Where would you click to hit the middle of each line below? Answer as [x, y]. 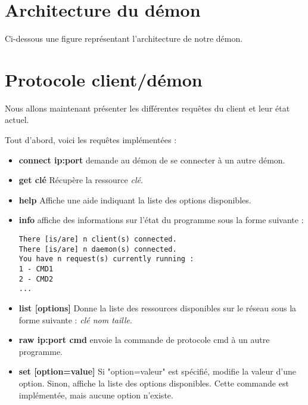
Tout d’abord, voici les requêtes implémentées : [91, 140]
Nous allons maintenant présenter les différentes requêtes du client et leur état [147, 108]
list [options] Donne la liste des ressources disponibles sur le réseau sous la [158, 307]
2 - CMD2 [36, 279]
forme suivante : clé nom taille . [75, 319]
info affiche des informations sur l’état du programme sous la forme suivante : [161, 220]
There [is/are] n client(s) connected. [98, 239]
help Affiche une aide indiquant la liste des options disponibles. [135, 200]
